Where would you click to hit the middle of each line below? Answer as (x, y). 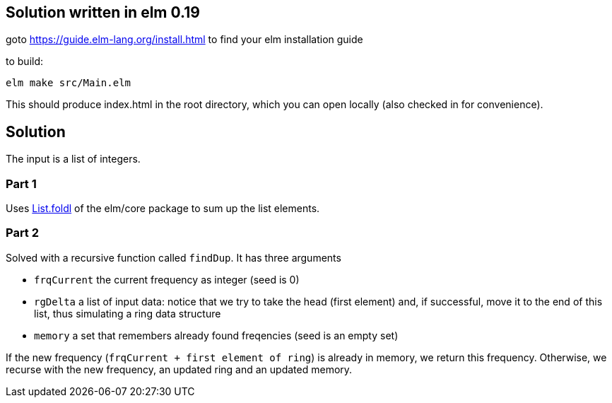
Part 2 (23, 233)
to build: (25, 62)
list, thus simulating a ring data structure (128, 313)
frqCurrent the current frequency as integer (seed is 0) (167, 279)
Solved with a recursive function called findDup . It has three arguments (173, 257)
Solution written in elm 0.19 (103, 12)
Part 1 (21, 183)
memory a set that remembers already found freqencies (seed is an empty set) (216, 335)
